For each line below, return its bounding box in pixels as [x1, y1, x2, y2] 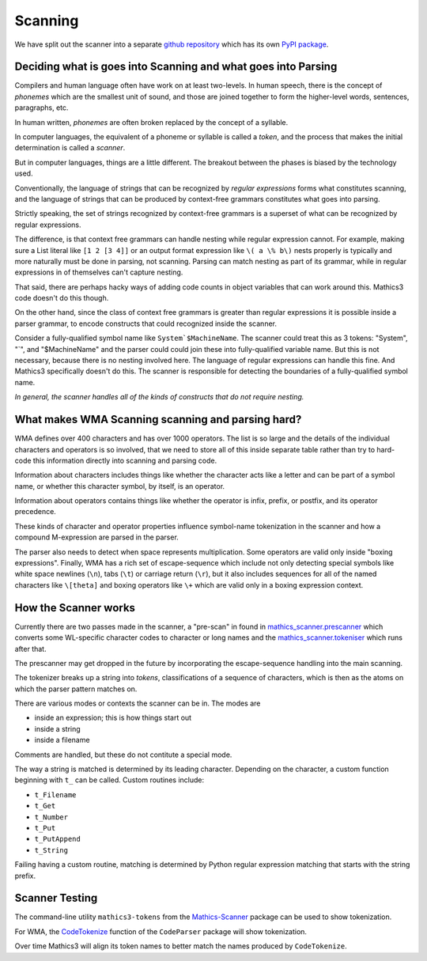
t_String [34, 846, 69, 854]
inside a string [34, 724, 81, 733]
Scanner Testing [14, 891, 98, 905]
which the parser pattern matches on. [14, 684, 138, 694]
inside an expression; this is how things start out [34, 713, 192, 723]
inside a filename [34, 736, 90, 745]
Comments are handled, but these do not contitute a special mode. [14, 750, 232, 759]
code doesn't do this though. [14, 293, 109, 303]
